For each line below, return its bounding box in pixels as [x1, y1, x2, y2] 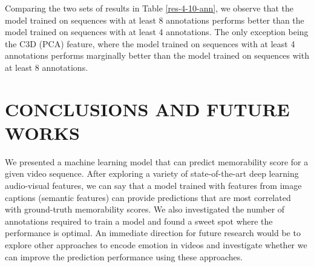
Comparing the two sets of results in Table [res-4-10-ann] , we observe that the [5, 2, 293, 14]
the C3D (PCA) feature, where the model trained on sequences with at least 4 [5, 37, 295, 50]
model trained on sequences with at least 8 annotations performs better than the [5, 13, 304, 26]
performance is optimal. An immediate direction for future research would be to [5, 226, 301, 239]
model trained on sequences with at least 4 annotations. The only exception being [5, 25, 309, 38]
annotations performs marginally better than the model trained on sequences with [5, 49, 309, 62]
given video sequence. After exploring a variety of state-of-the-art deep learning [5, 167, 299, 180]
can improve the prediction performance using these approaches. [5, 250, 243, 263]
